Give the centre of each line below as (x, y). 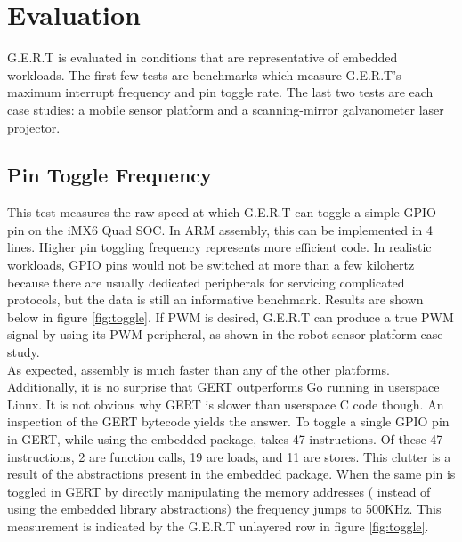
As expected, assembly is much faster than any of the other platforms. (199, 369)
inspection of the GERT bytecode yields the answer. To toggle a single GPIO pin (228, 421)
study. (24, 352)
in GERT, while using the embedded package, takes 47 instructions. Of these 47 (225, 439)
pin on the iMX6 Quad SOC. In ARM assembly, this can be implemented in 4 (220, 229)
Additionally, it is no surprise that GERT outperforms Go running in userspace (223, 387)
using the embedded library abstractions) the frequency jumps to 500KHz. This (224, 509)
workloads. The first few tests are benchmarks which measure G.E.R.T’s (204, 74)
